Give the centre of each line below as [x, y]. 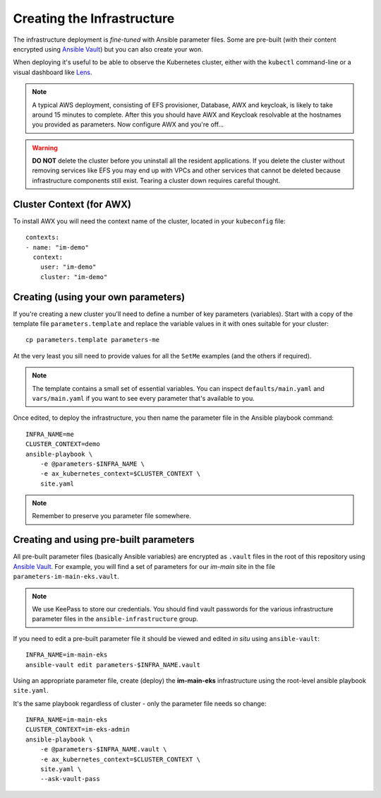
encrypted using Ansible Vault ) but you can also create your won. [108, 49]
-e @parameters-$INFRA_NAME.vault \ [103, 750]
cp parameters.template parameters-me [93, 340]
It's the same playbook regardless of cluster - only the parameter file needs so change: [140, 703]
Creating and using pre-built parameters [104, 540]
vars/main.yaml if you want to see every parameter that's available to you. [144, 398]
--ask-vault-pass [70, 779]
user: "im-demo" [68, 267]
